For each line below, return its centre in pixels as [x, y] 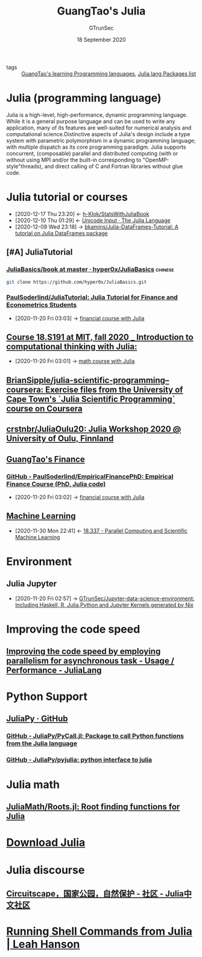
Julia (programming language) [84, 98]
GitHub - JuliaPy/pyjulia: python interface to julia [79, 759]
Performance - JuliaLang [54, 671]
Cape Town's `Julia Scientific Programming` [91, 399]
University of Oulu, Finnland [60, 439]
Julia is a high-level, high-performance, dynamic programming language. [97, 115]
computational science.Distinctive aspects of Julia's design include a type [98, 134]
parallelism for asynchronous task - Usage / [90, 661]
